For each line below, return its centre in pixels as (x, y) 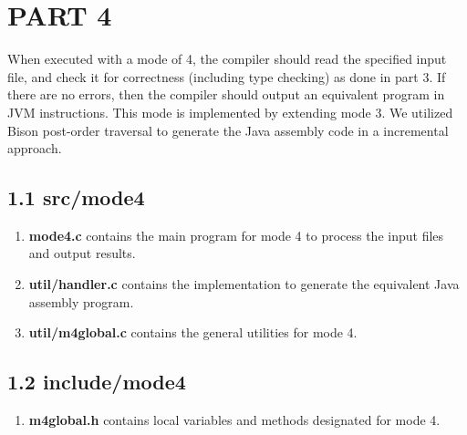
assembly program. (81, 301)
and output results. (82, 253)
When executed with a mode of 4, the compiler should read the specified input (227, 59)
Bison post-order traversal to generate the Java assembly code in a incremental (228, 130)
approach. (35, 148)
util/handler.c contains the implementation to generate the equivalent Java (244, 284)
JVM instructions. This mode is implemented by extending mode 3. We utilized (230, 112)
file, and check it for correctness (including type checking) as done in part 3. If (227, 76)
